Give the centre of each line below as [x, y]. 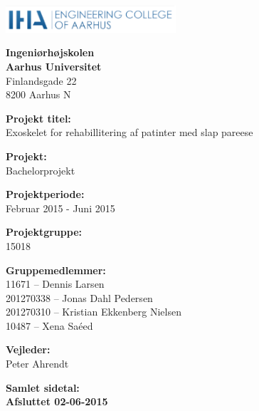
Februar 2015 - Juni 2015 [60, 208]
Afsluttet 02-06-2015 [57, 401]
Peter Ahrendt [37, 364]
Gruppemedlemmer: [56, 270]
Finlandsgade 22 [41, 80]
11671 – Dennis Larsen [55, 284]
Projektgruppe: [44, 232]
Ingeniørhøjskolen [50, 52]
